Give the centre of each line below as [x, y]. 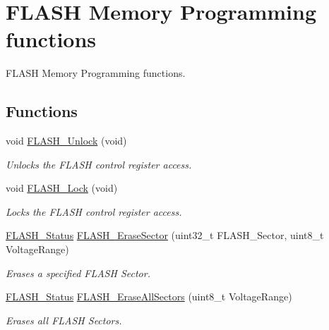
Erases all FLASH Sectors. [64, 320]
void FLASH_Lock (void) [62, 188]
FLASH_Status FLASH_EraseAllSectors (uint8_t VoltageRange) [149, 297]
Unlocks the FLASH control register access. [99, 164]
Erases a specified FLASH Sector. [78, 273]
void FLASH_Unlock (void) [66, 141]
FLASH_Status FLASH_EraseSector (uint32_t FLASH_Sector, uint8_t [165, 235]
